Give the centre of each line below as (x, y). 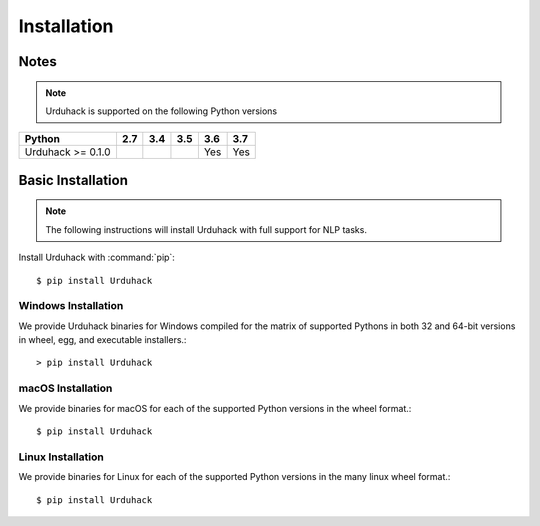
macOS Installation (65, 388)
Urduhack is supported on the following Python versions (161, 111)
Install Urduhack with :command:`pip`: (96, 257)
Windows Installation (71, 306)
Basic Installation (73, 180)
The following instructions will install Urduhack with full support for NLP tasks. (206, 229)
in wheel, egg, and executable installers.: (102, 340)
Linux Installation (61, 457)
